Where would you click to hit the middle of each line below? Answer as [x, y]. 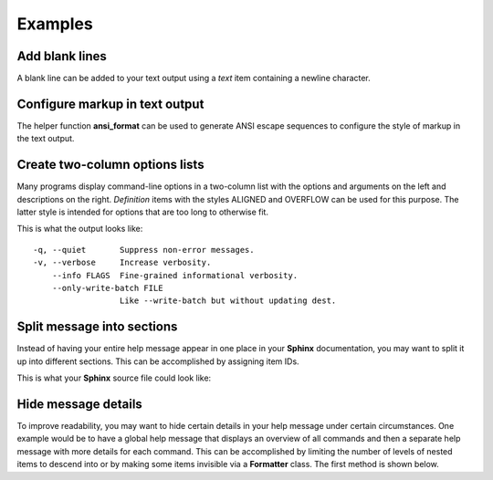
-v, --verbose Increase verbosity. [122, 263]
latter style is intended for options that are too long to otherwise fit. [143, 212]
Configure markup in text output [110, 104]
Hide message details [80, 404]
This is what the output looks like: [80, 229]
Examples [55, 24]
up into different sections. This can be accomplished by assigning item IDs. [158, 361]
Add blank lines [62, 56]
